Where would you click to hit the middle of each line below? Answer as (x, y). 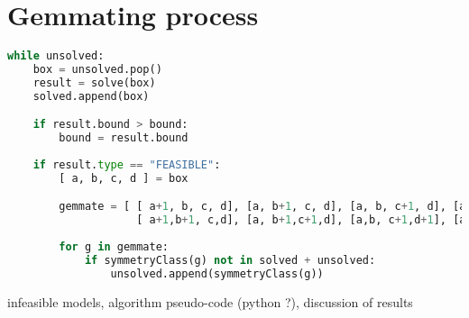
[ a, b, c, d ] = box (124, 178)
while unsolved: (56, 56)
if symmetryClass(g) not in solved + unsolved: (230, 260)
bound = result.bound (124, 138)
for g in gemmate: (114, 246)
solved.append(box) (91, 96)
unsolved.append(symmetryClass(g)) (217, 273)
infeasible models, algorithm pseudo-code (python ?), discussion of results (210, 301)
